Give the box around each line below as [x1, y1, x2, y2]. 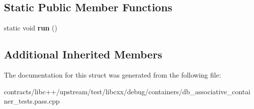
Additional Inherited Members [4, 47, 162, 62]
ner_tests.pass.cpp [4, 96, 60, 106]
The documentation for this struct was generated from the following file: [4, 70, 221, 80]
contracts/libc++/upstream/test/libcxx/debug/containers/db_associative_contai [4, 86, 251, 96]
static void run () [4, 23, 57, 33]
